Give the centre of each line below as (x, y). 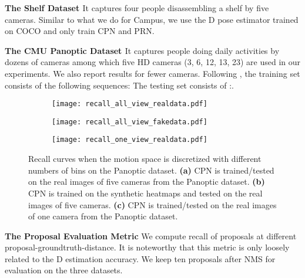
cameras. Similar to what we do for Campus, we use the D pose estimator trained (152, 19)
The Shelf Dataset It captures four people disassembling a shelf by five (137, 8)
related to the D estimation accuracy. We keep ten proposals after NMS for (140, 258)
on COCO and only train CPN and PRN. (80, 31)
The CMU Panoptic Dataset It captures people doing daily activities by (142, 50)
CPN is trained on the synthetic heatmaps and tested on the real (145, 193)
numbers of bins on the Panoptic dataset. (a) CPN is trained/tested (151, 170)
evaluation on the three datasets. (64, 270)
